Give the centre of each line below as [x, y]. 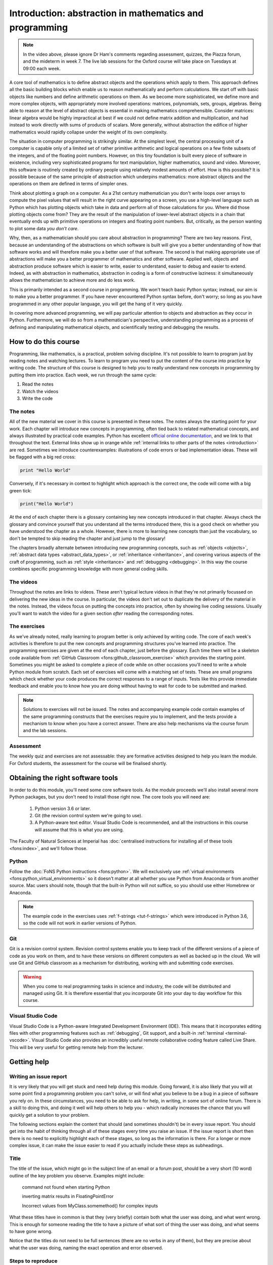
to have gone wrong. [31, 1231]
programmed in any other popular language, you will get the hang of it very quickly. [96, 304]
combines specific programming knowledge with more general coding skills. [89, 569]
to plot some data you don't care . [44, 228]
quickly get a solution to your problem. [49, 1115]
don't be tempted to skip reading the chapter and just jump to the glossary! [87, 538]
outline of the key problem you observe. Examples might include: [77, 1175]
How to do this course [44, 342]
